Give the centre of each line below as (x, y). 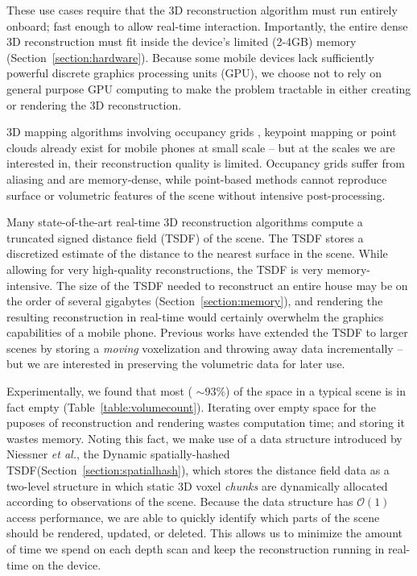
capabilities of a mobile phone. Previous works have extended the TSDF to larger (207, 332)
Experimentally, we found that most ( (99, 391)
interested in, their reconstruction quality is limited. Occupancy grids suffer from (206, 163)
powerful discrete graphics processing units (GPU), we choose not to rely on (194, 73)
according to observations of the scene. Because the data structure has (180, 501)
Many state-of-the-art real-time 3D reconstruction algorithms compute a (185, 222)
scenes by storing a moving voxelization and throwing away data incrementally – (205, 348)
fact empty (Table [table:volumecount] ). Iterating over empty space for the (192, 406)
